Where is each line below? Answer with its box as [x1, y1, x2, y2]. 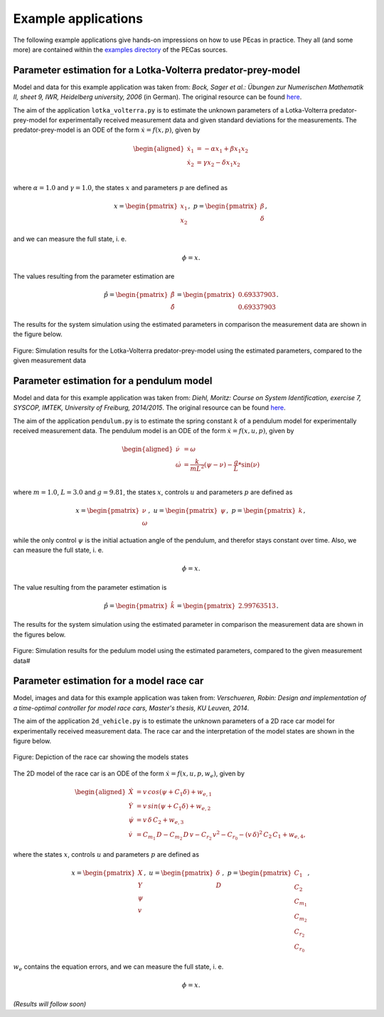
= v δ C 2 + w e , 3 [136, 816, 184, 826]
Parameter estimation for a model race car [13, 675, 204, 687]
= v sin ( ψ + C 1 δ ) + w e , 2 [136, 802, 211, 812]
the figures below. [13, 630, 66, 639]
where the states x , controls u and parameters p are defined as [13, 850, 199, 858]
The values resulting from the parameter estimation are [13, 271, 175, 281]
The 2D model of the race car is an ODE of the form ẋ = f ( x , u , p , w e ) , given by [13, 769, 245, 779]
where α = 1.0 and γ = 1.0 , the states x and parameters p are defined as [13, 183, 228, 192]
